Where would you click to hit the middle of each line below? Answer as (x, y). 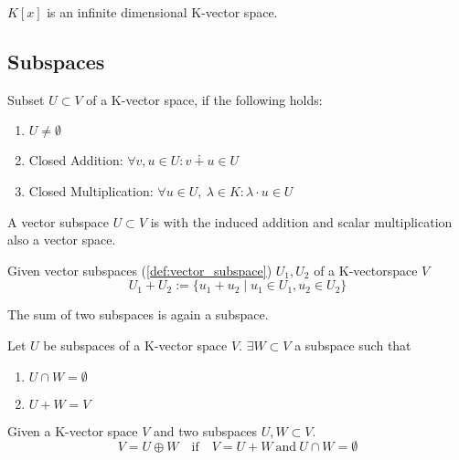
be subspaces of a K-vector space (135, 345)
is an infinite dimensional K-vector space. (162, 12)
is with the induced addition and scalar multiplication (301, 221)
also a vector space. (62, 240)
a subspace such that (353, 345)
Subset (26, 99)
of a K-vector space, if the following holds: (204, 99)
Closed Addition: (76, 160)
